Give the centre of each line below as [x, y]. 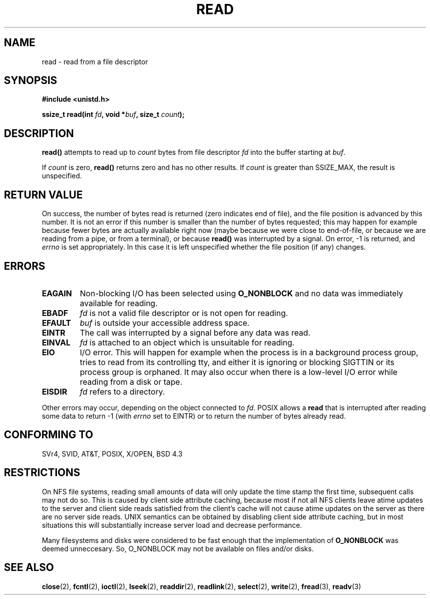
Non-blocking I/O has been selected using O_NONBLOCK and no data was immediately [242, 293]
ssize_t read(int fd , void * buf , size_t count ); [113, 114]
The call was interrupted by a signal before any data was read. [195, 332]
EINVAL [56, 342]
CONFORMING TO [49, 435]
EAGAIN [57, 293]
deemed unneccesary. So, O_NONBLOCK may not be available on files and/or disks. [178, 548]
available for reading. [119, 303]
